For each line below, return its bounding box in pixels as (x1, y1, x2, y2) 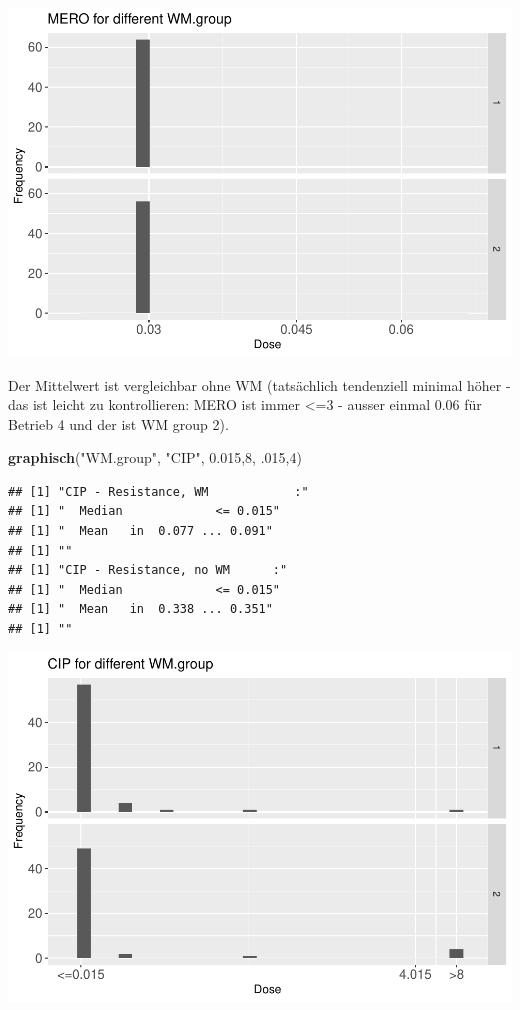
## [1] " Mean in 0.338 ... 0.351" (8, 602, 273, 617)
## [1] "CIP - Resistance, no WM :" (8, 563, 288, 578)
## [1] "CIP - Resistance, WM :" (8, 484, 309, 499)
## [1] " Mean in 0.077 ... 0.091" (8, 524, 273, 539)
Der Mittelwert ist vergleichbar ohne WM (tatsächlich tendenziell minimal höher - (8, 374, 511, 395)
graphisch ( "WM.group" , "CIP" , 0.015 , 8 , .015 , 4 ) (8, 447, 302, 468)
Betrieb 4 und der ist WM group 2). (8, 413, 229, 434)
